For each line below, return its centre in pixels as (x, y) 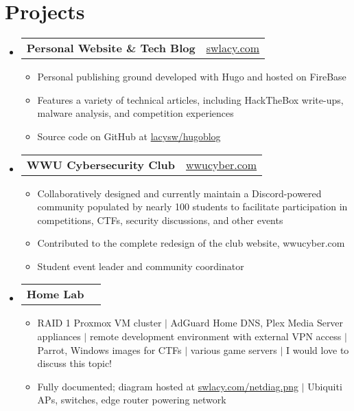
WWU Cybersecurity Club (101, 164)
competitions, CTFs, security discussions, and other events (160, 220)
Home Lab (55, 294)
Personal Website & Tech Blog (111, 48)
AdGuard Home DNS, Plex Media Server (257, 323)
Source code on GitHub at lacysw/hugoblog (129, 136)
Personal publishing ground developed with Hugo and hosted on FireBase (192, 77)
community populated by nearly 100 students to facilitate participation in (192, 207)
